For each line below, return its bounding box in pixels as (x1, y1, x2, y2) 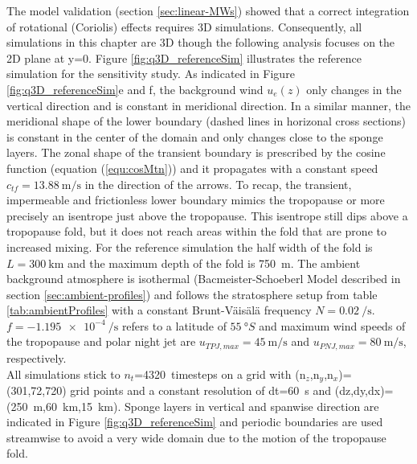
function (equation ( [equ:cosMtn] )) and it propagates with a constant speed (6, 159, 378, 176)
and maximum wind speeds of (259, 317, 406, 334)
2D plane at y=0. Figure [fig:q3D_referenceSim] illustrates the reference (6, 49, 362, 66)
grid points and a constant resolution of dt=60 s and (70, 381, 332, 398)
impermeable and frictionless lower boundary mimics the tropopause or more (6, 191, 385, 208)
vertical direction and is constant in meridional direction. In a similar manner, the (6, 96, 411, 113)
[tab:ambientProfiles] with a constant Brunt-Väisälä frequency (6, 302, 312, 318)
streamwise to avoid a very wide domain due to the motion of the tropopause (6, 429, 386, 446)
